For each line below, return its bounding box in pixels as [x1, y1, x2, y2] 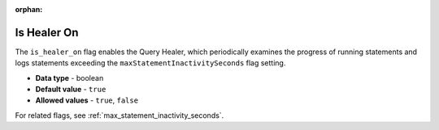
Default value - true [35, 85, 106, 94]
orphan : [15, 5, 43, 14]
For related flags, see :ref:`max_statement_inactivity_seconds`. [15, 110, 224, 120]
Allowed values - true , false [35, 95, 138, 105]
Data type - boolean [35, 73, 104, 82]
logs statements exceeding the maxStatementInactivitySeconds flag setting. [15, 58, 286, 68]
